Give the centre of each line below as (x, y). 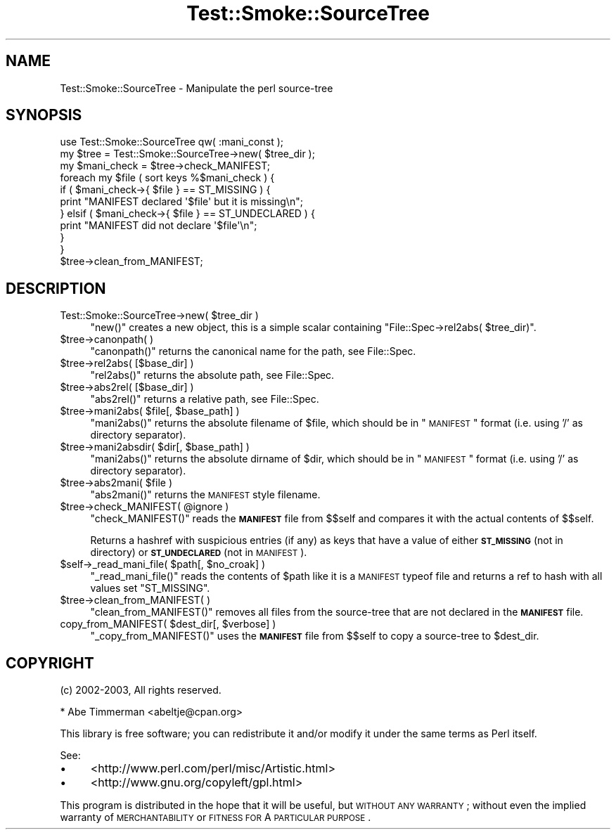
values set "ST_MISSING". (150, 588)
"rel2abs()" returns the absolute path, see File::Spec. (212, 375)
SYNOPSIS (44, 115)
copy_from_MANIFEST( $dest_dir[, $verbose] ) (168, 624)
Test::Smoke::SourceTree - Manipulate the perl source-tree (197, 88)
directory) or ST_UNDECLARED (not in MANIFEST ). (199, 552)
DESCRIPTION (56, 288)
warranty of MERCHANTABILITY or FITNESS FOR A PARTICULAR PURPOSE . (216, 817)
